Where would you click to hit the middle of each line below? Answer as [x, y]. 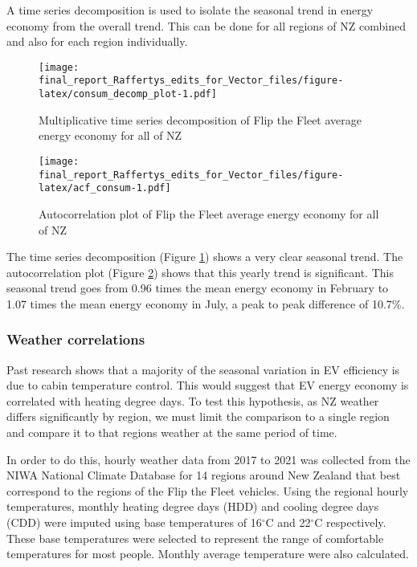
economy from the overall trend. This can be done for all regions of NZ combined [206, 25]
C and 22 [288, 522]
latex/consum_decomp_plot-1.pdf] [128, 94]
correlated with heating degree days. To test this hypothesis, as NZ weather [193, 400]
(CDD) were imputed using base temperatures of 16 [134, 522]
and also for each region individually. [97, 41]
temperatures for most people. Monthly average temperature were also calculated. [208, 554]
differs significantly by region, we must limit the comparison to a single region [198, 416]
